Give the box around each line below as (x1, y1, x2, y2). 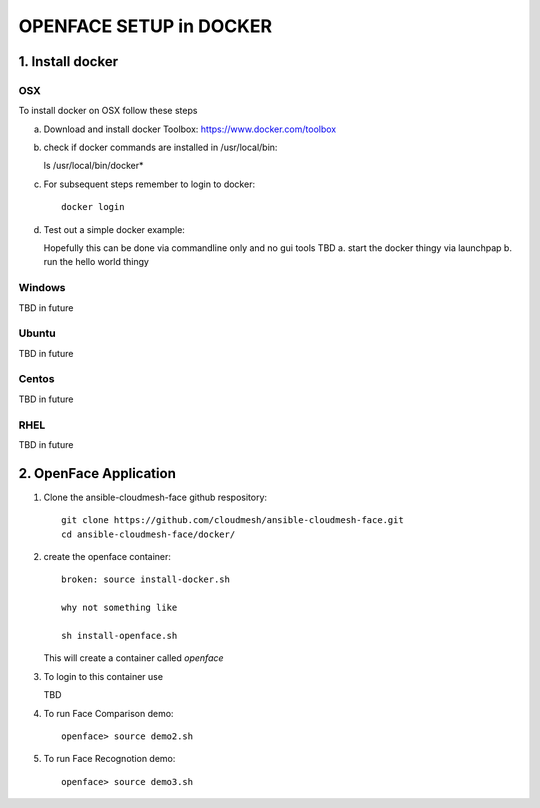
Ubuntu (18, 326, 56, 340)
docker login (61, 201, 125, 213)
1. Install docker (18, 53, 119, 70)
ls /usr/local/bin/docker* (43, 160, 144, 172)
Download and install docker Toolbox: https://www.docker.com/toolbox (43, 123, 337, 135)
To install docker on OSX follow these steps (18, 105, 198, 117)
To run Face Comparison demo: (43, 707, 174, 719)
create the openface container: (43, 551, 172, 563)
